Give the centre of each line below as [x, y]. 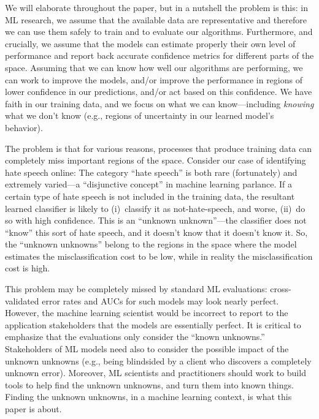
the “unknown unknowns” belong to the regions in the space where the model [151, 244]
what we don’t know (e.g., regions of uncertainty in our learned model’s [140, 115]
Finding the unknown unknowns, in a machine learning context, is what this [148, 397]
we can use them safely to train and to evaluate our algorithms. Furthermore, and [159, 32]
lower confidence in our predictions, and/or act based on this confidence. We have [159, 92]
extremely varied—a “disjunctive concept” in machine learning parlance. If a [149, 184]
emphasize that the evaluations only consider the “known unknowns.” [135, 337]
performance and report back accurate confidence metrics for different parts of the [159, 55]
